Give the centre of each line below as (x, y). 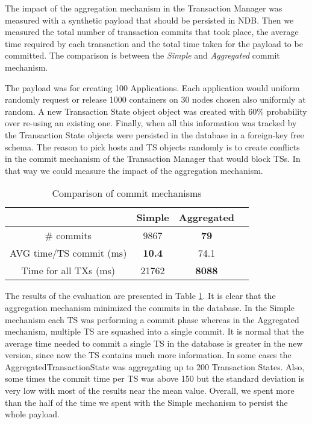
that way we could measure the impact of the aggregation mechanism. (134, 170)
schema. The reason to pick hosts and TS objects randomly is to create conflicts (152, 146)
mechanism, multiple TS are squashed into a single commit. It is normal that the (154, 331)
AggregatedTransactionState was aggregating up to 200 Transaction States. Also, (155, 366)
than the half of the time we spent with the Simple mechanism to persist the (146, 402)
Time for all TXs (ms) (68, 271)
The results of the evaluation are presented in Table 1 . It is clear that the (140, 296)
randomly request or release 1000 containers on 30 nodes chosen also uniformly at (155, 99)
